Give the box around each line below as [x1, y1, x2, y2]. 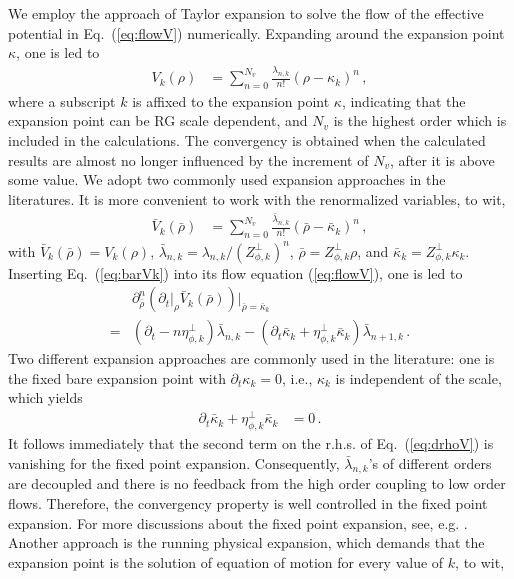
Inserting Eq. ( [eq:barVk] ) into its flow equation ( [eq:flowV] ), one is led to [8, 262, 463, 283]
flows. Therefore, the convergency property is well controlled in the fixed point [8, 492, 488, 513]
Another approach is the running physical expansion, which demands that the [8, 532, 485, 553]
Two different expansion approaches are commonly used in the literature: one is [8, 348, 495, 369]
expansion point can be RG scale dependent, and [8, 110, 308, 131]
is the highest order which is [333, 110, 507, 131]
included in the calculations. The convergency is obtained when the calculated [8, 130, 486, 151]
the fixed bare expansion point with [8, 367, 226, 388]
